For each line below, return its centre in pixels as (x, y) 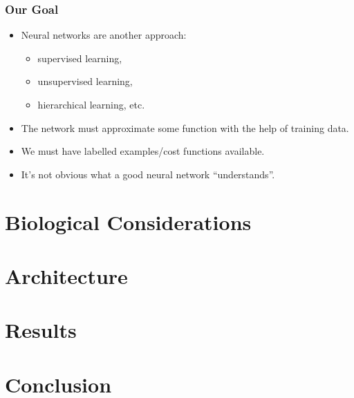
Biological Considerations (128, 221)
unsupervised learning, (85, 81)
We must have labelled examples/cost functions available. (143, 151)
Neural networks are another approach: (104, 35)
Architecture (66, 275)
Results (41, 330)
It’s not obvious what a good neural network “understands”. (148, 174)
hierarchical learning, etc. (91, 104)
